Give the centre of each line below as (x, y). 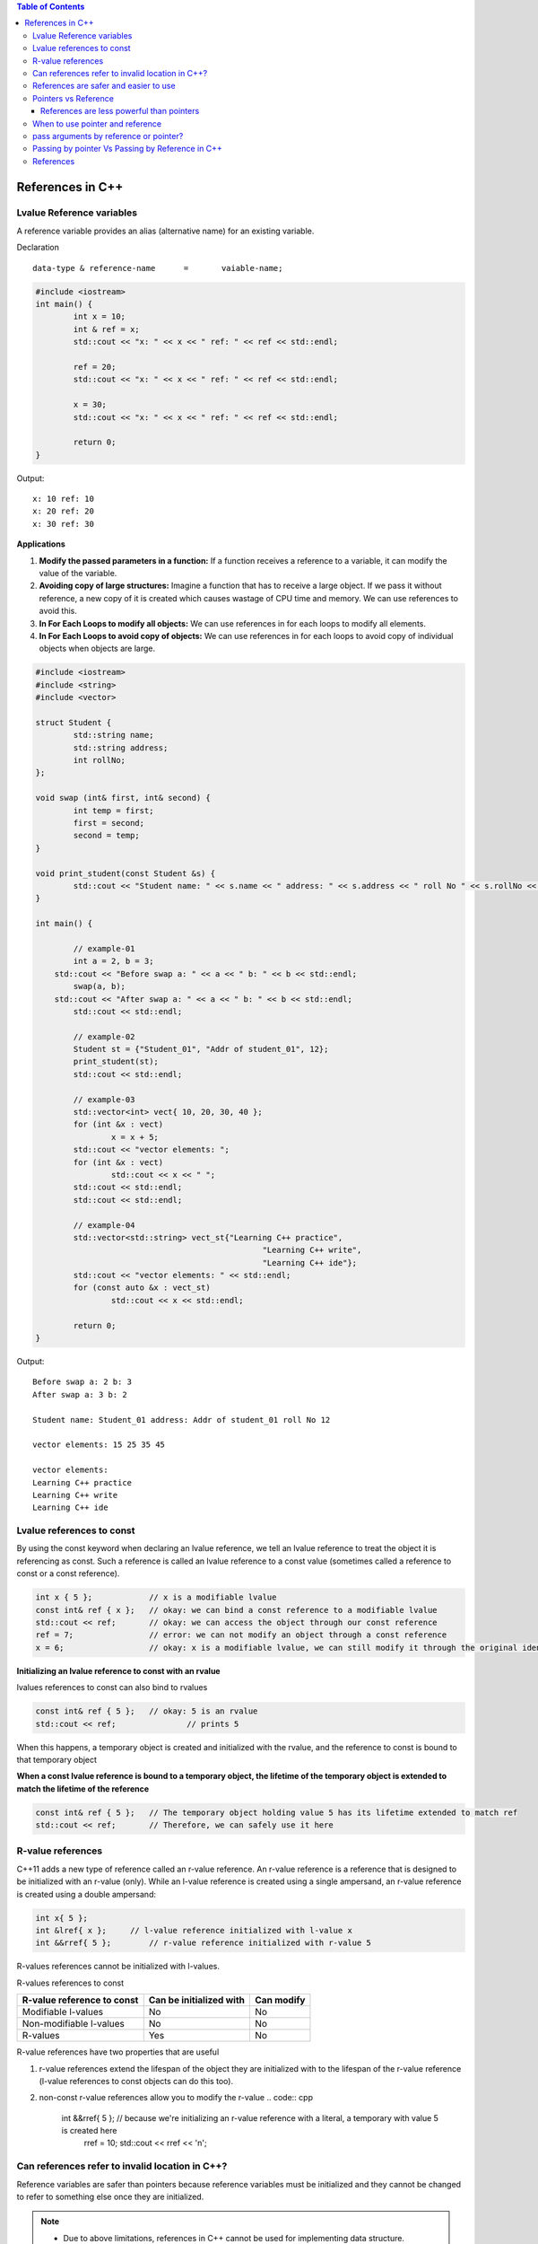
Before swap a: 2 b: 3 (82, 1382)
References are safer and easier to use (104, 86)
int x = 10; (99, 317)
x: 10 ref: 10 (63, 499)
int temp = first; (113, 811)
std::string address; (121, 748)
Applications (41, 544)
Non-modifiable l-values (73, 2024)
